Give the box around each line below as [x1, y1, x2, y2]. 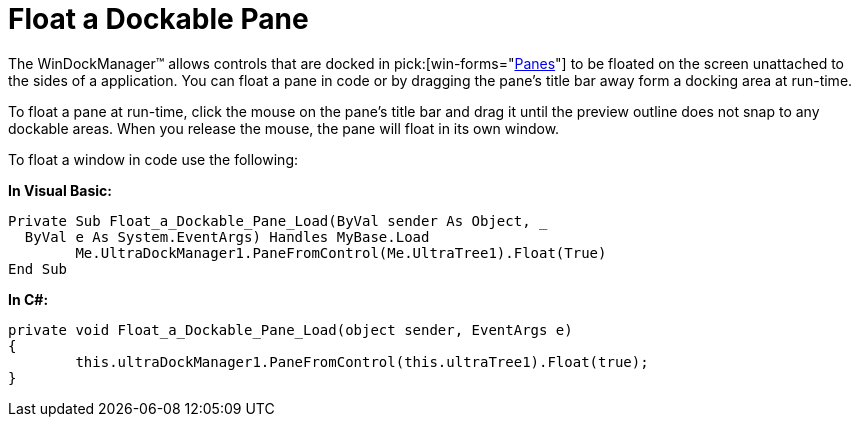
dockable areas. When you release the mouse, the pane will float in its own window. [8, 119, 560, 137]
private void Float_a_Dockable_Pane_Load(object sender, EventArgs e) [8, 321, 573, 338]
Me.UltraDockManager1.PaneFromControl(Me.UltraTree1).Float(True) [75, 244, 607, 261]
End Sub [8, 260, 68, 277]
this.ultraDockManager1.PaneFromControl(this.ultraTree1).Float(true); [75, 353, 649, 370]
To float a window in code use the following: [8, 150, 299, 168]
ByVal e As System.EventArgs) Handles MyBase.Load [24, 228, 430, 245]
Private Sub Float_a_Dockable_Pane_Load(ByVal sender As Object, [8, 212, 531, 229]
